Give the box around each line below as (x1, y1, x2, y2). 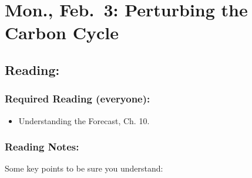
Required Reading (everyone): (5, 91, 150, 106)
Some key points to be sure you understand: (5, 162, 163, 174)
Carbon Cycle (5, 20, 119, 44)
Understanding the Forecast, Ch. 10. (18, 114, 150, 126)
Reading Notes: (5, 139, 79, 154)
